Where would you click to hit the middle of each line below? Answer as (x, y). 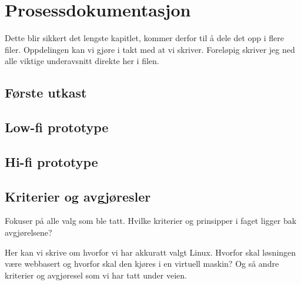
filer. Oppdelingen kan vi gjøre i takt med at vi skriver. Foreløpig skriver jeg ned (150, 49)
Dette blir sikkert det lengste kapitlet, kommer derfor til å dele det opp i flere (145, 38)
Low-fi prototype (57, 127)
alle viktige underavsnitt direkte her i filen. (82, 61)
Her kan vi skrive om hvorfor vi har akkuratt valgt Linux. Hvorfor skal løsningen (150, 252)
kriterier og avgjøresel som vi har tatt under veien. (96, 275)
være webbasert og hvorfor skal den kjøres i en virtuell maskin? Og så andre (142, 264)
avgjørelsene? (29, 232)
